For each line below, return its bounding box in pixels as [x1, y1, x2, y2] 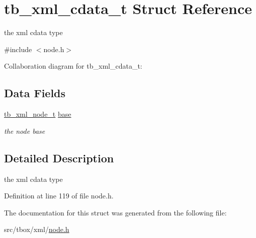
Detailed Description [4, 150, 114, 165]
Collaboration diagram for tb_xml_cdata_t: [4, 61, 142, 71]
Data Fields [4, 85, 66, 101]
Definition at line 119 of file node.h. [4, 190, 114, 201]
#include [4, 44, 32, 54]
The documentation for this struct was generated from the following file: [4, 207, 227, 217]
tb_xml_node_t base [4, 109, 71, 119]
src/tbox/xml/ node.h [4, 224, 69, 234]
